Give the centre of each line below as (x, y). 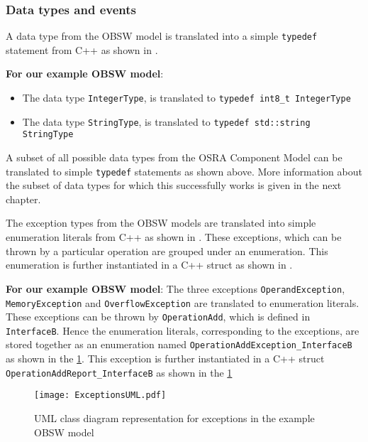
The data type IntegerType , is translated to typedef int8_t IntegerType (186, 98)
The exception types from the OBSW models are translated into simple (161, 223)
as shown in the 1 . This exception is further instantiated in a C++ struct (165, 359)
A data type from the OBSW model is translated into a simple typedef (162, 36)
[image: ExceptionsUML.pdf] (100, 395)
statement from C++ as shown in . (82, 49)
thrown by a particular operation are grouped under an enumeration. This (167, 250)
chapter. (23, 199)
